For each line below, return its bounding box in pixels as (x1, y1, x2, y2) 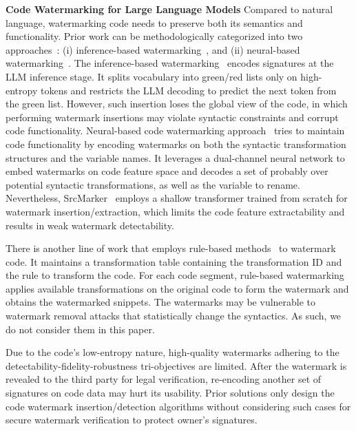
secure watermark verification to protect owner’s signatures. (6, 412, 258, 427)
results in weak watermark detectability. (6, 218, 174, 232)
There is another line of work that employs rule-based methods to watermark (6, 241, 336, 255)
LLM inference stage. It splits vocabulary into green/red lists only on (6, 69, 297, 83)
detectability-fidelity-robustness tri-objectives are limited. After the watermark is (6, 358, 347, 372)
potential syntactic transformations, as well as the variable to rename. (6, 177, 300, 191)
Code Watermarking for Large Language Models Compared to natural (6, 2, 333, 16)
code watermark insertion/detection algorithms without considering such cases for (6, 399, 351, 413)
